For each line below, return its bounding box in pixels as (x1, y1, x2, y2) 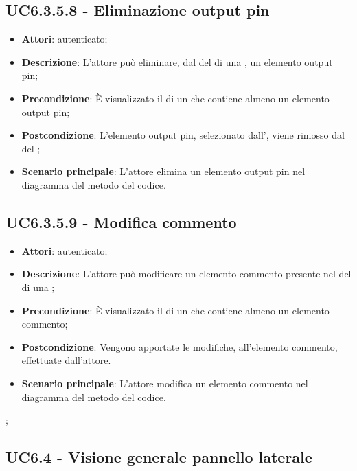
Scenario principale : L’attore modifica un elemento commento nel (21, 376, 308, 390)
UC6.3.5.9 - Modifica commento (5, 211, 237, 232)
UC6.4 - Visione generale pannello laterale (5, 446, 312, 468)
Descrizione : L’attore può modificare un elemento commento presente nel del (21, 266, 352, 281)
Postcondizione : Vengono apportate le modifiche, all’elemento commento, (21, 339, 338, 354)
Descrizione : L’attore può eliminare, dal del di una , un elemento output (21, 54, 333, 69)
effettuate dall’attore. (21, 353, 111, 367)
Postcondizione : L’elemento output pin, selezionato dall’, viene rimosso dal (21, 128, 345, 142)
